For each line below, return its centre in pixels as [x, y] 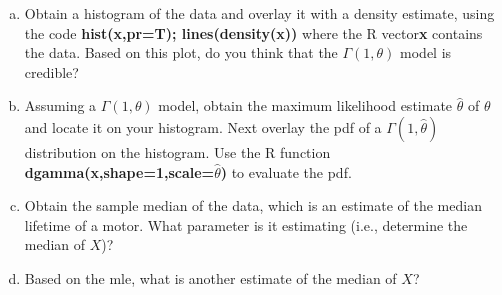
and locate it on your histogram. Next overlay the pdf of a [203, 126]
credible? [51, 71]
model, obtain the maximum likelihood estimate [305, 105]
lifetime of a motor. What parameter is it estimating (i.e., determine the [246, 224]
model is [426, 52]
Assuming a [60, 105]
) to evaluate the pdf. [286, 171]
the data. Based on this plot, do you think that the [181, 52]
